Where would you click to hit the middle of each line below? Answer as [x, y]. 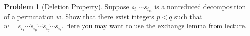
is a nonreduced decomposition [200, 6]
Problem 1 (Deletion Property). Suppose [67, 6]
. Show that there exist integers [108, 16]
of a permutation [29, 16]
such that [188, 16]
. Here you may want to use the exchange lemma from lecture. [154, 26]
